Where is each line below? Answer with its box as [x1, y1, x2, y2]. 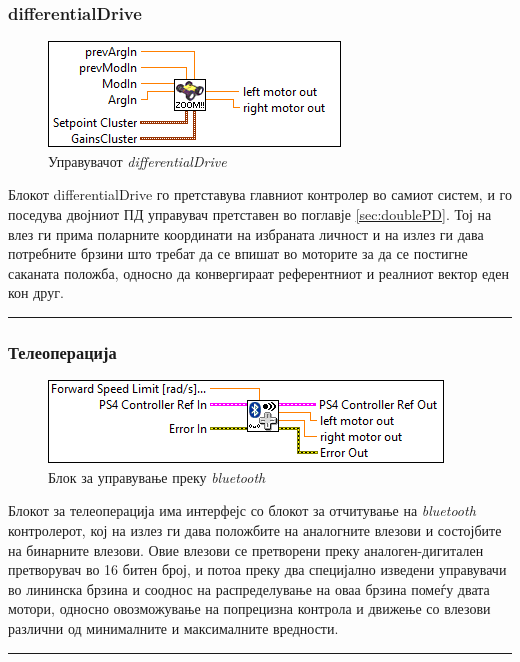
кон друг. [8, 282, 64, 303]
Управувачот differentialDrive [48, 150, 227, 171]
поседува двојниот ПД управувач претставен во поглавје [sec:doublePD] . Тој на [8, 204, 492, 224]
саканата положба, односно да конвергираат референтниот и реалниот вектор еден [8, 262, 509, 283]
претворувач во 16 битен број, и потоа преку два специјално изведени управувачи [8, 559, 507, 580]
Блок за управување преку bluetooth [48, 466, 266, 487]
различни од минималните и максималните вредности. [8, 617, 339, 638]
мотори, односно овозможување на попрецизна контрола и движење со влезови [8, 598, 491, 619]
